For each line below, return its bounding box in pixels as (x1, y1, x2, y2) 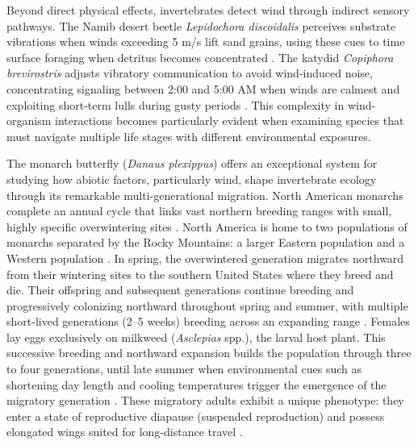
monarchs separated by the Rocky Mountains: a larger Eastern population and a (6, 234, 405, 251)
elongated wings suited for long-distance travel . (6, 423, 243, 440)
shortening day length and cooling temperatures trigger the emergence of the (6, 376, 387, 393)
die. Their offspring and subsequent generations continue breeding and (6, 281, 354, 298)
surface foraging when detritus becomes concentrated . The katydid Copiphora (6, 48, 394, 65)
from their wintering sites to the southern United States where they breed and (6, 265, 394, 282)
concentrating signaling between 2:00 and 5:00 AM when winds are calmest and (6, 80, 400, 97)
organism (6, 112, 52, 129)
